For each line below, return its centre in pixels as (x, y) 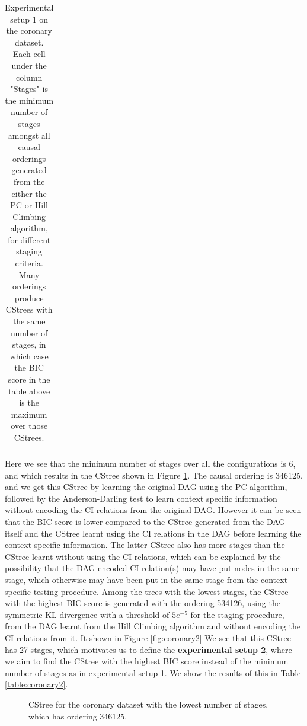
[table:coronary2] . (36, 684)
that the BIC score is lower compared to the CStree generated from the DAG (145, 522)
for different (29, 239)
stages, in (29, 344)
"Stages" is (29, 89)
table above (29, 391)
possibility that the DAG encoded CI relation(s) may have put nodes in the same (152, 568)
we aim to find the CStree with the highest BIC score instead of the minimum (147, 661)
